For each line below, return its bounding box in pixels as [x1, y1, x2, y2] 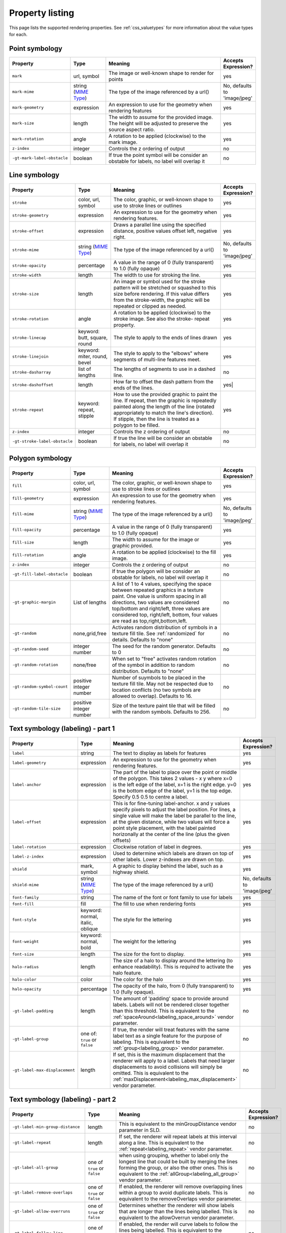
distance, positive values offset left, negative [113, 227, 217, 234]
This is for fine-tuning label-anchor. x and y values [112, 800, 230, 807]
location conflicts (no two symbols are [111, 686, 201, 693]
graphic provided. [111, 542, 153, 549]
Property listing [9, 7, 74, 18]
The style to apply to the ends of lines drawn [113, 334, 217, 341]
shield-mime [12, 882, 39, 887]
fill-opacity [12, 527, 41, 533]
